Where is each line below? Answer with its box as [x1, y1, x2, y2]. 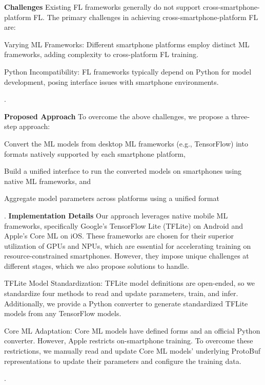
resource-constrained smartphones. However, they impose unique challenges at [4, 250, 249, 261]
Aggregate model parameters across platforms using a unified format [4, 193, 219, 204]
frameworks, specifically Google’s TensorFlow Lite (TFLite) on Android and [4, 220, 243, 231]
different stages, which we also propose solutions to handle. [4, 260, 190, 271]
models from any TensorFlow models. [4, 308, 121, 319]
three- [231, 111, 250, 121]
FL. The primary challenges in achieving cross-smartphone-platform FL [33, 11, 258, 22]
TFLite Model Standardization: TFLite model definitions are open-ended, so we [4, 278, 255, 288]
